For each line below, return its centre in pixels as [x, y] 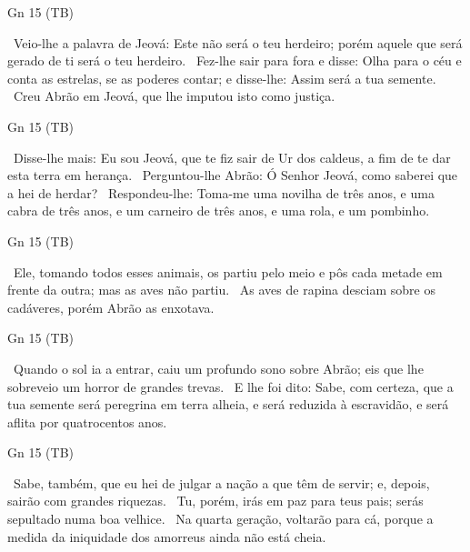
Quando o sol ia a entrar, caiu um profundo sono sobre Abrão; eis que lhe [218, 368]
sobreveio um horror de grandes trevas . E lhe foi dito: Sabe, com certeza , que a [230, 386]
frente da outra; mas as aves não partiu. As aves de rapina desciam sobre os [221, 290]
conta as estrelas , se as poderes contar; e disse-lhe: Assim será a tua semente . [222, 78]
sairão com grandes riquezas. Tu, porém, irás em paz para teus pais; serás [215, 501]
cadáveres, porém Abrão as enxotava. [111, 307]
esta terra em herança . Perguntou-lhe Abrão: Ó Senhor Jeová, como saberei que [233, 175]
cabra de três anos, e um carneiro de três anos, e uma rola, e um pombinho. [219, 211]
